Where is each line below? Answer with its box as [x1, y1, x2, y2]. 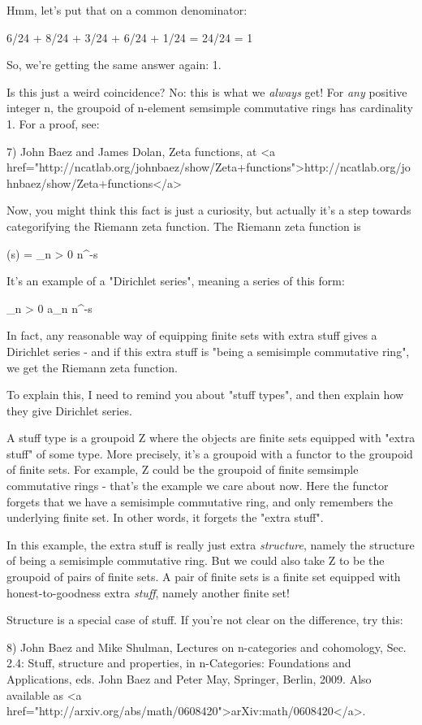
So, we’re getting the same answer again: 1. [6, 56, 222, 73]
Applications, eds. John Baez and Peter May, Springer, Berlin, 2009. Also [6, 671, 372, 687]
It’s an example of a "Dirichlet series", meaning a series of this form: [6, 272, 345, 289]
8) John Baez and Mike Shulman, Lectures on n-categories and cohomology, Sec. [6, 638, 407, 655]
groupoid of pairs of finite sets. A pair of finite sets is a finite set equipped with [6, 568, 401, 585]
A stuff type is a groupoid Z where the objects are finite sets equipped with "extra [6, 429, 416, 446]
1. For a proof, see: [6, 115, 100, 132]
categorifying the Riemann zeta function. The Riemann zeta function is [6, 217, 361, 234]
